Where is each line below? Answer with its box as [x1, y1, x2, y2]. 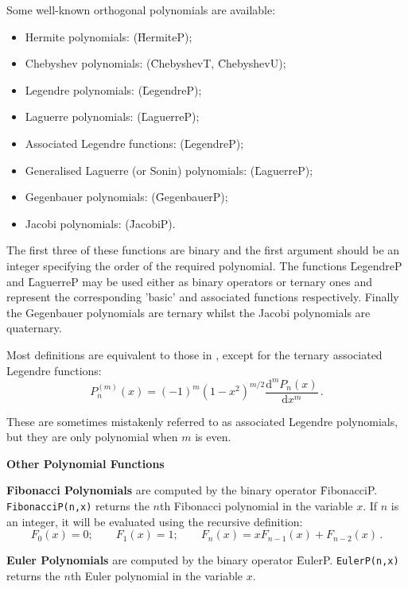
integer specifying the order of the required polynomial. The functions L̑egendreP [6, 257, 402, 273]
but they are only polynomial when [6, 428, 178, 445]
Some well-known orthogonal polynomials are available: [6, 2, 276, 17]
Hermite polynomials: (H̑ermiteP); [25, 28, 192, 45]
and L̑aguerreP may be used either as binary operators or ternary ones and [6, 273, 372, 289]
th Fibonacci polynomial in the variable [159, 498, 353, 514]
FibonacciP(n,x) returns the [6, 498, 150, 514]
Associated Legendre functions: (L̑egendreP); [25, 134, 244, 151]
